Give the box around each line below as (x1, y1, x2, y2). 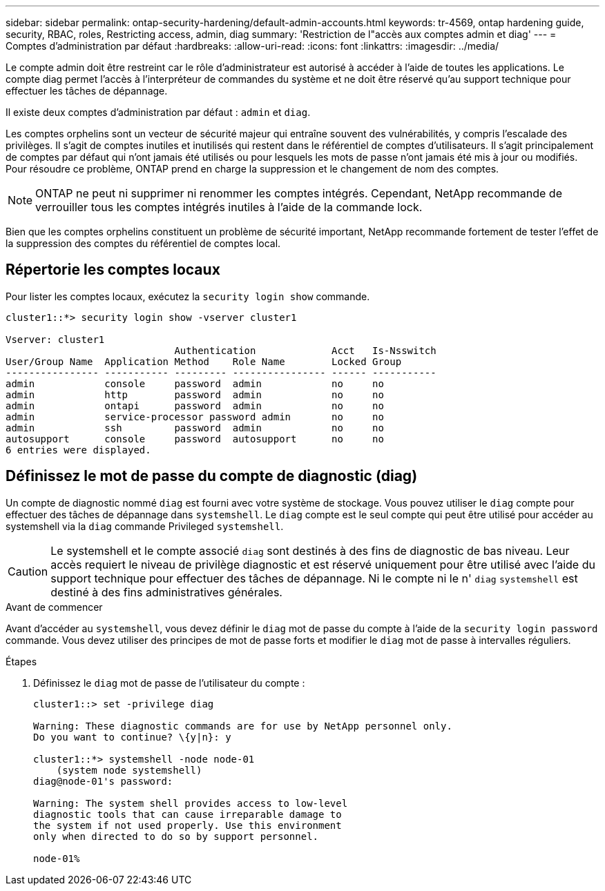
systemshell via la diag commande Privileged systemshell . (6, 520, 284, 532)
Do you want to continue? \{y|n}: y (33, 731, 231, 743)
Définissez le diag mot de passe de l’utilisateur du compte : (33, 676, 305, 689)
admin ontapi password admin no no (6, 400, 384, 411)
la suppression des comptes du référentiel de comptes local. (6, 237, 281, 249)
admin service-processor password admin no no (6, 411, 384, 422)
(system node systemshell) (56, 764, 202, 776)
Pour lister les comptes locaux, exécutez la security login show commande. (6, 290, 370, 302)
